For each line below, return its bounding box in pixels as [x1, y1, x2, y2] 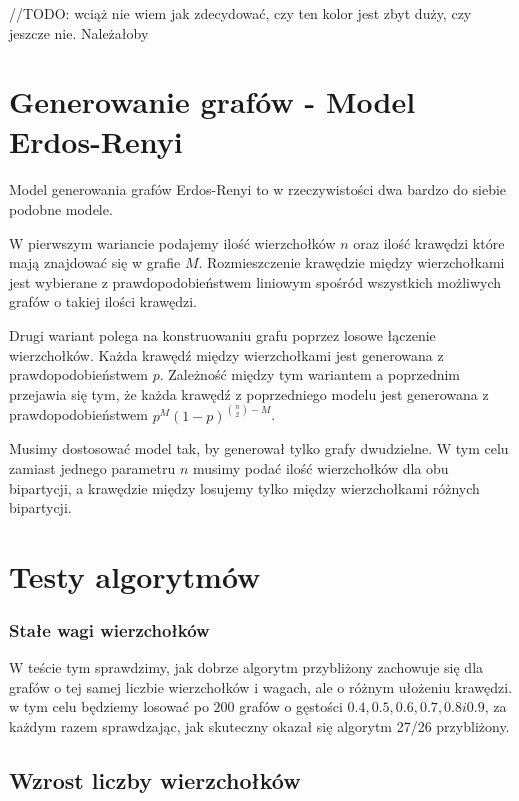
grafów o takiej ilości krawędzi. [9, 291, 197, 312]
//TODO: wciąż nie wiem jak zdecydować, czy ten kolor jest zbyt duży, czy [9, 3, 472, 23]
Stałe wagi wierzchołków [9, 617, 210, 642]
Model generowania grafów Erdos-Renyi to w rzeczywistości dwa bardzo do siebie [9, 179, 507, 200]
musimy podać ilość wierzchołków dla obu [192, 457, 449, 478]
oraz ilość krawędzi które [353, 232, 505, 253]
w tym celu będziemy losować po [9, 696, 209, 717]
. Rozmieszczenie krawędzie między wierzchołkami [198, 252, 505, 273]
